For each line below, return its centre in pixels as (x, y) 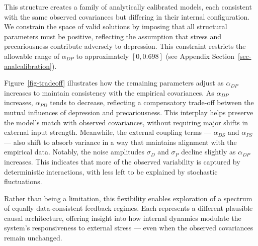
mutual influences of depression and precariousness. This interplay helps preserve (129, 112)
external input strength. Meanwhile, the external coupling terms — (108, 132)
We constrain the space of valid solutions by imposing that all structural (116, 26)
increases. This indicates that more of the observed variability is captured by (122, 161)
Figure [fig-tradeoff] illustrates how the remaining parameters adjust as (114, 83)
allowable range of (32, 56)
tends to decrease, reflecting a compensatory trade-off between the (152, 102)
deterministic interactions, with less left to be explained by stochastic (111, 171)
